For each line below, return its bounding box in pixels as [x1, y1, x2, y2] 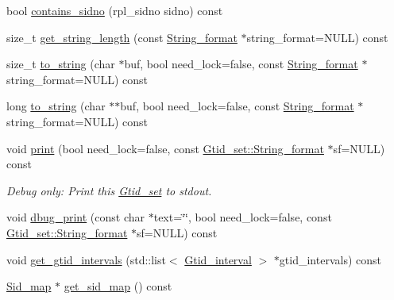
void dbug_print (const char [6, 209, 145, 225]
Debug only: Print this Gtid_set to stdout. [6, 182, 212, 198]
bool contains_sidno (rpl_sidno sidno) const [6, 2, 223, 18]
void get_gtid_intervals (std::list [6, 251, 166, 267]
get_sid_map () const [64, 278, 172, 294]
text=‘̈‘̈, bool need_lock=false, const [153, 209, 332, 225]
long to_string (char [6, 98, 106, 114]
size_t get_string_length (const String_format [6, 29, 238, 45]
